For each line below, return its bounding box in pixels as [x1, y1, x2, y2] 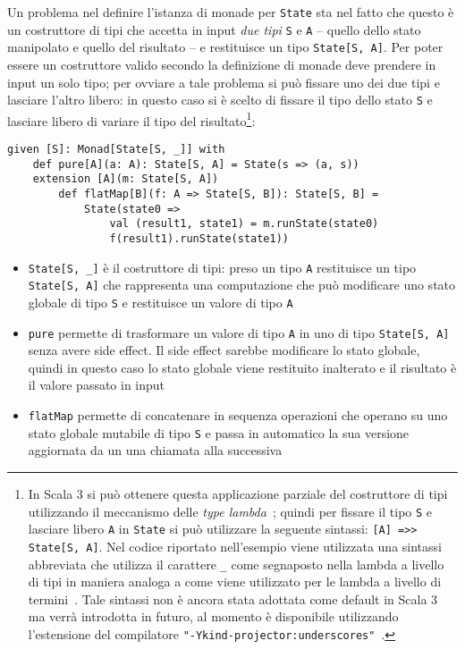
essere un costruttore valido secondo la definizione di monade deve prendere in [7, 55, 436, 73]
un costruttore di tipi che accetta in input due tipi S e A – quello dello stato [7, 20, 421, 38]
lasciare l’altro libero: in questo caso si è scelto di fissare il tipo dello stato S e [7, 90, 433, 109]
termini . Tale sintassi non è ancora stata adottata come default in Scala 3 [28, 589, 438, 608]
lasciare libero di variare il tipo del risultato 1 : [7, 108, 256, 130]
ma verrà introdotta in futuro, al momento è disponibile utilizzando [28, 607, 399, 626]
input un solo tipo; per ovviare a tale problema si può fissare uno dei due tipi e [7, 72, 440, 91]
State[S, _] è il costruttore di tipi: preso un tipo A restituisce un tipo [28, 257, 417, 276]
